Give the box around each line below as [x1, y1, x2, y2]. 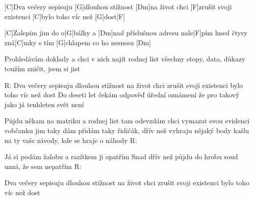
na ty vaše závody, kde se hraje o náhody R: [4, 135, 137, 145]
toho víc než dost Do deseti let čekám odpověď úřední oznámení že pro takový [4, 89, 240, 100]
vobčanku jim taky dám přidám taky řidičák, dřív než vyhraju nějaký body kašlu [4, 125, 249, 135]
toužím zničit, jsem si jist [4, 63, 80, 73]
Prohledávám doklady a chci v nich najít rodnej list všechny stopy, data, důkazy [4, 54, 246, 64]
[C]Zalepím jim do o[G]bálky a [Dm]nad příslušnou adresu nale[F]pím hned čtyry [4, 28, 248, 38]
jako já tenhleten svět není [4, 99, 84, 109]
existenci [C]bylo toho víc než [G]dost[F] [4, 11, 125, 21]
